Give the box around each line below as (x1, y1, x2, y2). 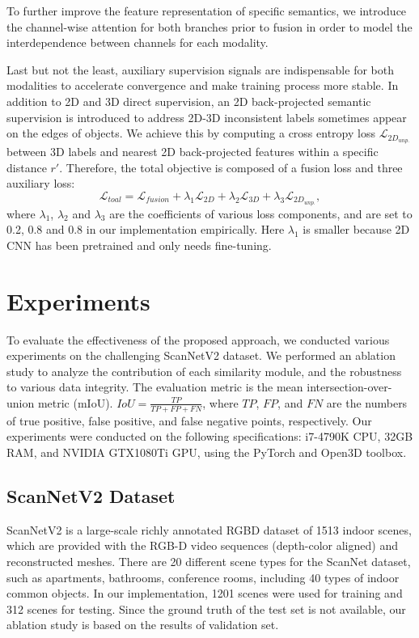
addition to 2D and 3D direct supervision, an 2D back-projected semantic (6, 92, 371, 109)
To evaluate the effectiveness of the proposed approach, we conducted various (6, 331, 390, 348)
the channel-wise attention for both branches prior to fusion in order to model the (6, 18, 413, 35)
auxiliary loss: (6, 175, 75, 192)
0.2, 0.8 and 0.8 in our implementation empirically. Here (6, 221, 285, 238)
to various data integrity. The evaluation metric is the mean (6, 378, 303, 395)
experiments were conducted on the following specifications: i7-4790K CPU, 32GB (6, 428, 413, 445)
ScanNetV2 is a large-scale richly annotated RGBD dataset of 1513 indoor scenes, (6, 521, 412, 538)
